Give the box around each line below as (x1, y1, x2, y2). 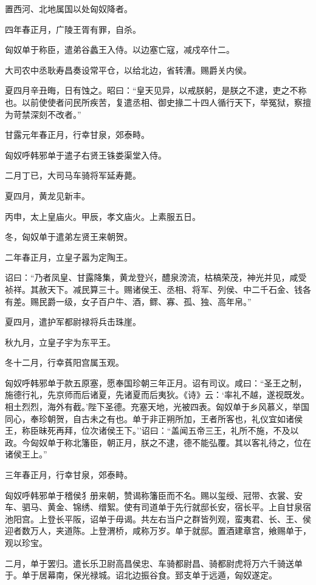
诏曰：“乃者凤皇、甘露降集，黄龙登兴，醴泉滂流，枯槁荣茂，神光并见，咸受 (5, 271, 307, 284)
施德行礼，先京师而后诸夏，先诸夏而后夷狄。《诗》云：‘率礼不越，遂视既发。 (5, 388, 309, 401)
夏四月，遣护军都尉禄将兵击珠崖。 (5, 315, 141, 328)
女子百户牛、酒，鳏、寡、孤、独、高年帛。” (81, 295, 252, 307)
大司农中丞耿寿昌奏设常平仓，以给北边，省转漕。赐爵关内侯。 (5, 63, 252, 76)
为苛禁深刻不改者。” (5, 108, 81, 120)
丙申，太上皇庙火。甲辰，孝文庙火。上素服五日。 (5, 210, 201, 222)
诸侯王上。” (5, 448, 47, 460)
